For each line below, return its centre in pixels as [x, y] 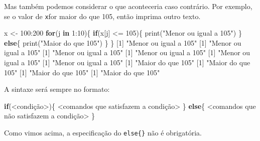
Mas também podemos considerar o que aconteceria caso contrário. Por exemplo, [128, 6]
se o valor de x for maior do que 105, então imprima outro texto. [102, 16]
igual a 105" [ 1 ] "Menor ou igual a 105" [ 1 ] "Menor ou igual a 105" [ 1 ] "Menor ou [127, 52]
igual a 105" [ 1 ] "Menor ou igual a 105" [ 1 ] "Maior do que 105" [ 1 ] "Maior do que [127, 62]
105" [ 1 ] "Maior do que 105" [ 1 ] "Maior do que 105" [82, 72]
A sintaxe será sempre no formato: [57, 89]
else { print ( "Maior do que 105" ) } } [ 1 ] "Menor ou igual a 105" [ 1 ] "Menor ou [123, 42]
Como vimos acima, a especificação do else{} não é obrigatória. [103, 132]
